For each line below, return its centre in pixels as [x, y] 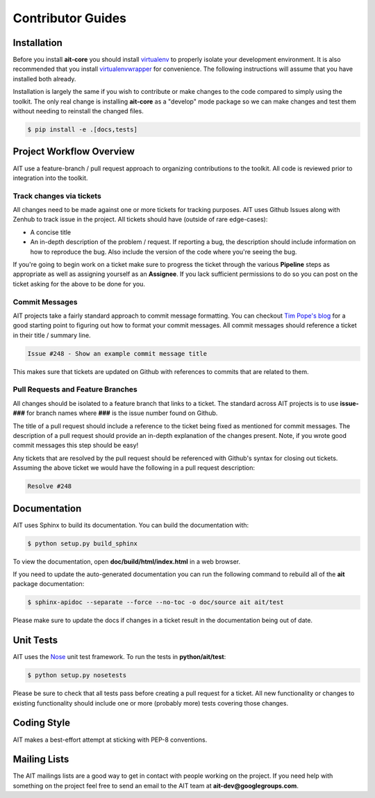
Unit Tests [35, 641]
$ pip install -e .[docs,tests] [83, 130]
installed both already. [44, 79]
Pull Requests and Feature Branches [75, 389]
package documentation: [49, 584]
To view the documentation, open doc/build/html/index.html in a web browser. [127, 561]
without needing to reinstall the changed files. [78, 111]
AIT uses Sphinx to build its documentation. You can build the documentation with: [131, 525]
